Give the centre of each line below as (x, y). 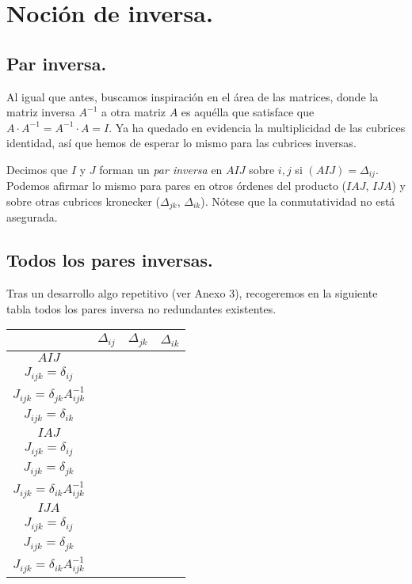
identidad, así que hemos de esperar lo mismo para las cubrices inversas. (181, 143)
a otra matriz (134, 112)
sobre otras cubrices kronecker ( (84, 201)
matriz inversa (41, 112)
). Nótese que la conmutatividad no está (298, 201)
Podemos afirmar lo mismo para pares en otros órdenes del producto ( (177, 186)
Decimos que (37, 169)
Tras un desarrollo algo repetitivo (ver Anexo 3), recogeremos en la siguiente (192, 293)
